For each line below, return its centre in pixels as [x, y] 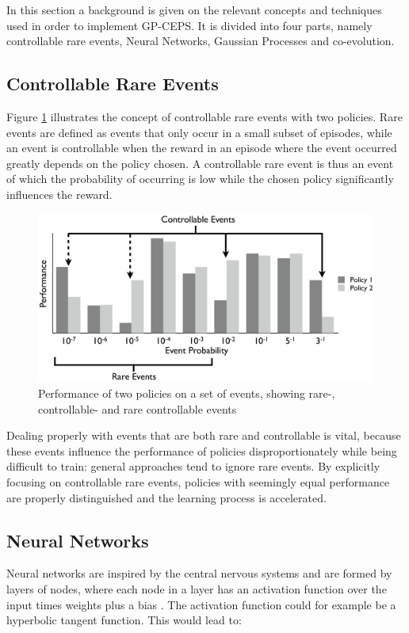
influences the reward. [59, 194]
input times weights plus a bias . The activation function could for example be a [201, 604]
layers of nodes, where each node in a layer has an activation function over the [197, 588]
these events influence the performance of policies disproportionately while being [202, 450]
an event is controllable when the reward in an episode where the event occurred [202, 148]
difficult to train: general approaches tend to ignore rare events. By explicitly [193, 466]
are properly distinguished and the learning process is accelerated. [166, 497]
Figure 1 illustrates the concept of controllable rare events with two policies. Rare [204, 116]
